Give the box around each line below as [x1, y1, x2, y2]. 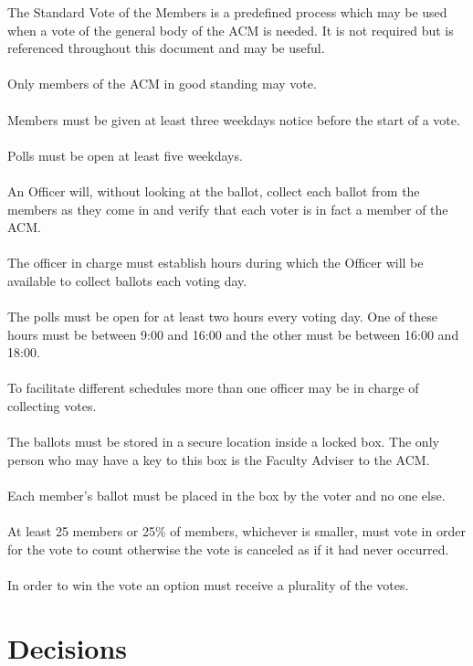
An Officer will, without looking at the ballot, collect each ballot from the [7, 181, 420, 200]
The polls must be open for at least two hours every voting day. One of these [7, 307, 438, 326]
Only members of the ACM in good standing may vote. [7, 74, 317, 93]
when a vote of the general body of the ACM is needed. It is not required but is [7, 20, 454, 39]
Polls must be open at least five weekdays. [7, 145, 243, 164]
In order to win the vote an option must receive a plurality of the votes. [7, 576, 409, 594]
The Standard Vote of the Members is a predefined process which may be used [7, 3, 447, 21]
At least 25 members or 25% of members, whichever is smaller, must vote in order [7, 522, 466, 541]
